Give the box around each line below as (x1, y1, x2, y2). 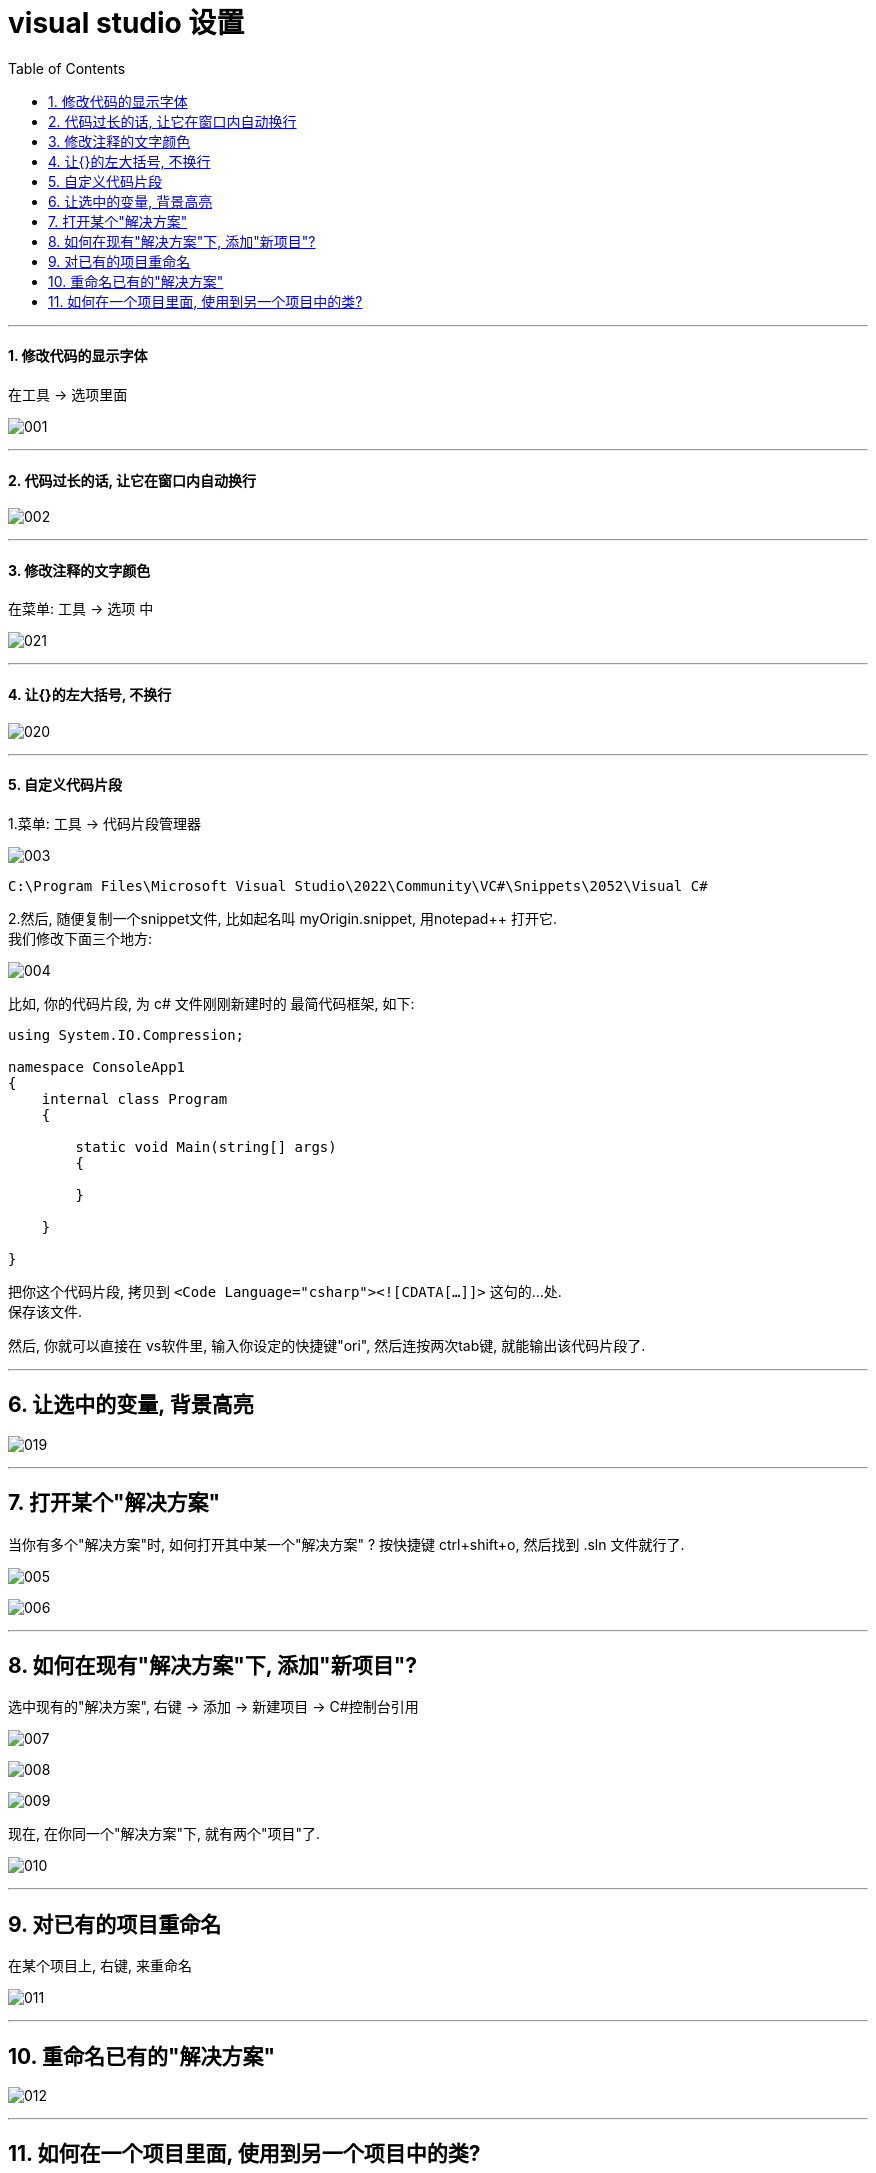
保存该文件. (8, 1302, 83, 1320)
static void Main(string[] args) (75, 1138, 337, 1155)
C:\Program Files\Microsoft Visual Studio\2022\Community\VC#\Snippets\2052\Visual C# (8, 877, 708, 894)
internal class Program (41, 1090, 228, 1107)
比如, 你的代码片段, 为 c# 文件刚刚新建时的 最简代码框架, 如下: (8, 994, 415, 1012)
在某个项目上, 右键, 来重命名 (8, 1957, 192, 1975)
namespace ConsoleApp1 (8, 1058, 186, 1075)
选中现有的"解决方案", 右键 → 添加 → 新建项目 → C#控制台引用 (8, 1698, 419, 1716)
